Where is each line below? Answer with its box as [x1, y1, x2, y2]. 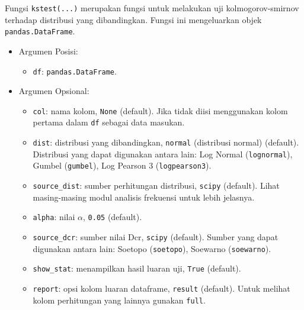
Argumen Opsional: [18, 85, 89, 97]
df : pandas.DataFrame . [33, 64, 117, 77]
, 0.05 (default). [83, 211, 142, 223]
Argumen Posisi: [18, 44, 78, 57]
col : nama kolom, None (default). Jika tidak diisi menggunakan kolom [33, 104, 288, 117]
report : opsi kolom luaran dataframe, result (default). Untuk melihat [33, 282, 290, 294]
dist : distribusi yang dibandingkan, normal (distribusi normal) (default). [33, 136, 299, 148]
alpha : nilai [33, 211, 75, 223]
